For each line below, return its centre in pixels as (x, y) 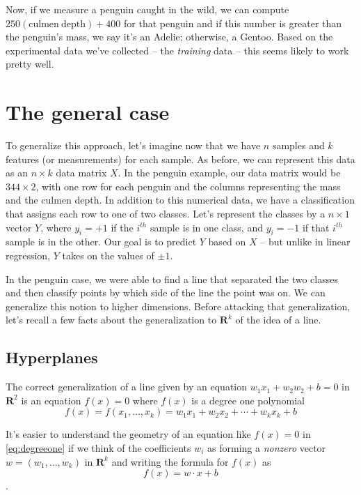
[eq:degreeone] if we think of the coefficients (98, 448)
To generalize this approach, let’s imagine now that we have (133, 145)
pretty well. (30, 64)
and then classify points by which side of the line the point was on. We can (166, 292)
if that (316, 227)
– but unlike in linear (305, 242)
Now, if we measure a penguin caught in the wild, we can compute (147, 9)
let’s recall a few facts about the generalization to (111, 320)
